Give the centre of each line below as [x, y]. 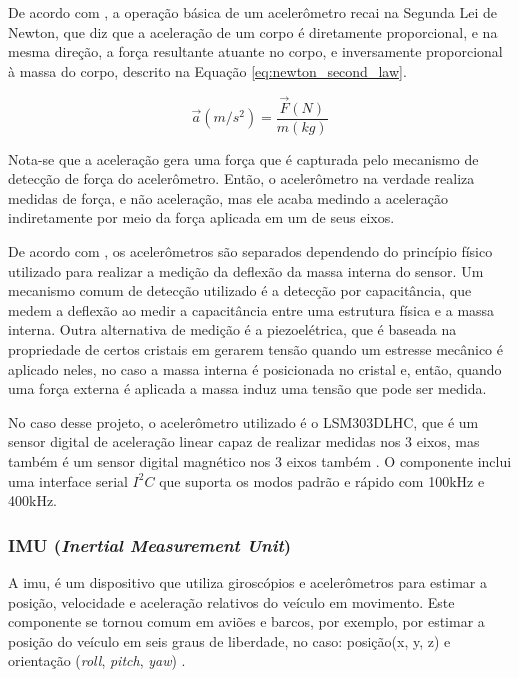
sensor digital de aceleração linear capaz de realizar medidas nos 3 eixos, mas [244, 441]
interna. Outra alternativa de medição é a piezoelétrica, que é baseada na [232, 329]
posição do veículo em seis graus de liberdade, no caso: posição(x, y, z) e [229, 640]
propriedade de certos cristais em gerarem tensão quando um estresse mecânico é [255, 349]
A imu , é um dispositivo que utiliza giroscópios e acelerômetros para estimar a [247, 581]
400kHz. [32, 500]
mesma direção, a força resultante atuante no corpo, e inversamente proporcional [255, 51]
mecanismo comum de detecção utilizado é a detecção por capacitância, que [240, 290]
